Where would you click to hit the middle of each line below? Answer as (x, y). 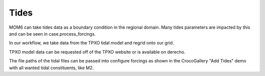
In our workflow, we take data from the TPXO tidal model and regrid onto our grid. (92, 43)
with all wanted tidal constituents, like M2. (52, 68)
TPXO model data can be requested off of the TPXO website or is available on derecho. (97, 52)
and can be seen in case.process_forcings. (52, 34)
